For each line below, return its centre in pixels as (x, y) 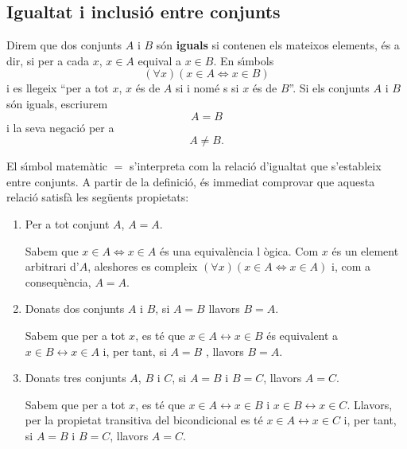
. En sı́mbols (244, 60)
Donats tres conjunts (76, 378)
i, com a (351, 266)
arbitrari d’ (52, 266)
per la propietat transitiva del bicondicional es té (144, 420)
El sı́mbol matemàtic (57, 166)
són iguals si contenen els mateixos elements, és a (278, 45)
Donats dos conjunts (75, 308)
